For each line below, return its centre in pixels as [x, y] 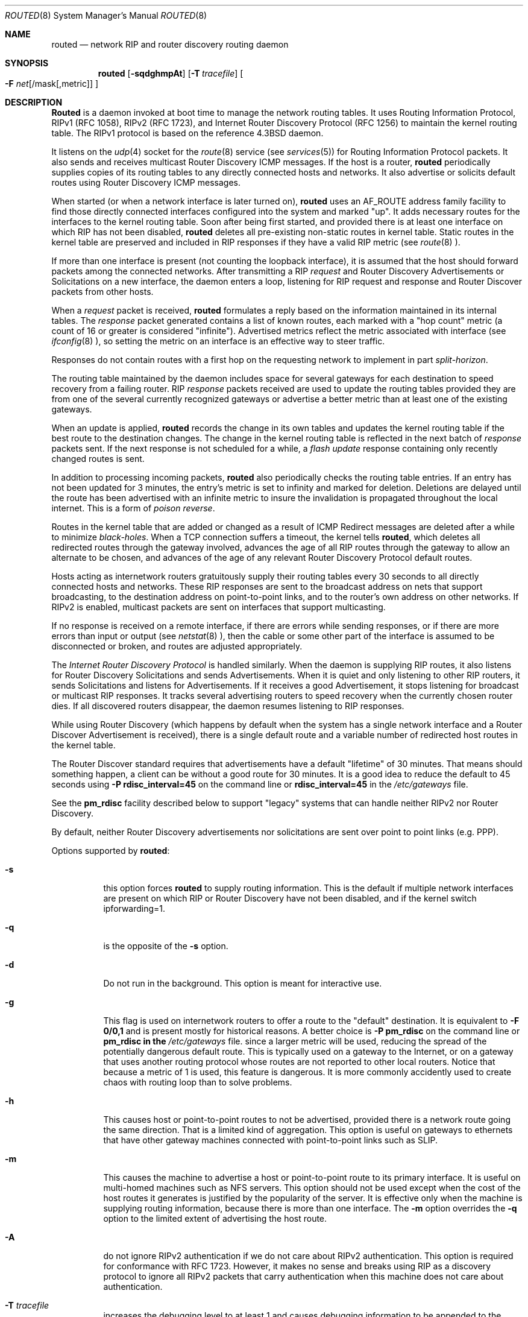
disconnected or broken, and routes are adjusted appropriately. [177, 646]
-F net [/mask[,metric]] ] [52, 84]
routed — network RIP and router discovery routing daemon [170, 44]
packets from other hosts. [102, 292]
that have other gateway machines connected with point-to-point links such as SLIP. [271, 1140]
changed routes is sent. [98, 459]
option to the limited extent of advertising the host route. [215, 1218]
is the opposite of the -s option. [166, 946]
